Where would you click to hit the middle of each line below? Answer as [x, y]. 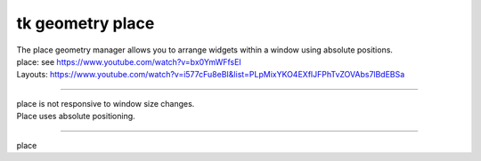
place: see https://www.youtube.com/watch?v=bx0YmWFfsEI [129, 61]
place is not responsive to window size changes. [106, 103]
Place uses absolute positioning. [76, 117]
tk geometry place [86, 23]
